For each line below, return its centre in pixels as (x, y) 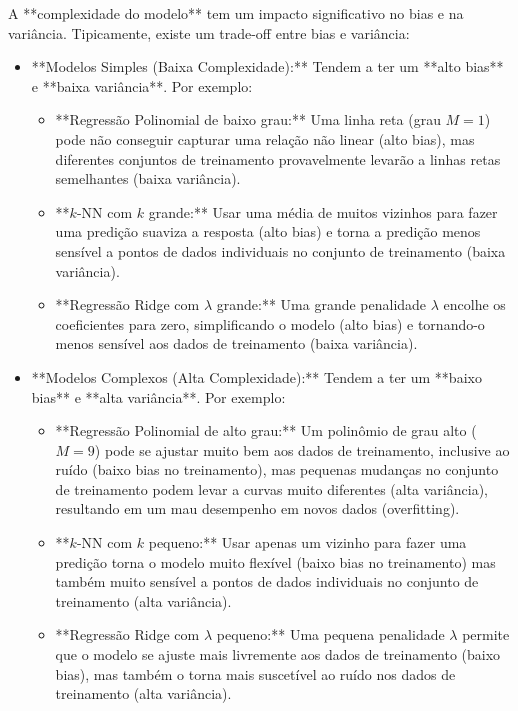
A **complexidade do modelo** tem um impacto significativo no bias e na (236, 13)
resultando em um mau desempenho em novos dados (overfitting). (257, 508)
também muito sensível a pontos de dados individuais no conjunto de (267, 581)
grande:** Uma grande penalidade (321, 304)
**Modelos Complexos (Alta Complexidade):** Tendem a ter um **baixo (256, 376)
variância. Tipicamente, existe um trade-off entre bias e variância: (209, 32)
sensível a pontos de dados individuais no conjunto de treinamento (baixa (280, 250)
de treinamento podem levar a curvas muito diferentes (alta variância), (271, 488)
